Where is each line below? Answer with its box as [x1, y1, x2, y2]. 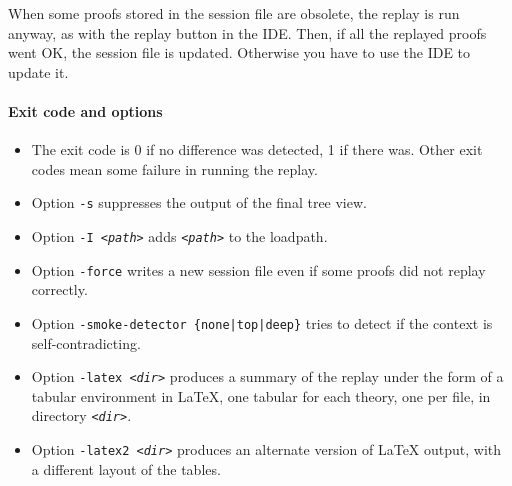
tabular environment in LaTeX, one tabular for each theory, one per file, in [31, 385, 491, 406]
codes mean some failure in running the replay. [31, 158, 318, 179]
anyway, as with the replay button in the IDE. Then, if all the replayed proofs [8, 22, 487, 43]
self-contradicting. [31, 332, 141, 353]
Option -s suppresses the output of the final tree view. [31, 192, 367, 213]
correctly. [31, 279, 88, 300]
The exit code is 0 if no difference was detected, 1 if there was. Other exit [31, 139, 483, 160]
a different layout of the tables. [31, 458, 221, 479]
